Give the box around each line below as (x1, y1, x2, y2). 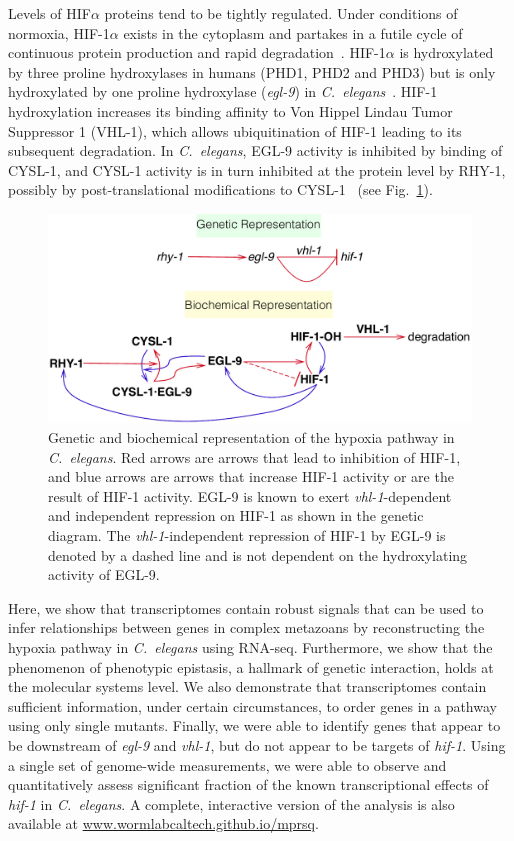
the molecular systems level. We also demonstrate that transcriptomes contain (8, 676, 487, 697)
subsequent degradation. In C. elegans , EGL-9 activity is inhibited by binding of (8, 140, 503, 161)
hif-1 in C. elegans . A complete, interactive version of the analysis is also (8, 793, 455, 814)
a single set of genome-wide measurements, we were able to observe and (8, 754, 447, 775)
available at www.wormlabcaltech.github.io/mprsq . (8, 813, 319, 834)
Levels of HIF (8, 3, 91, 23)
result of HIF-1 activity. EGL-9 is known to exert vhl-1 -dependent (48, 485, 452, 506)
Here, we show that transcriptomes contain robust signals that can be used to (8, 597, 484, 618)
